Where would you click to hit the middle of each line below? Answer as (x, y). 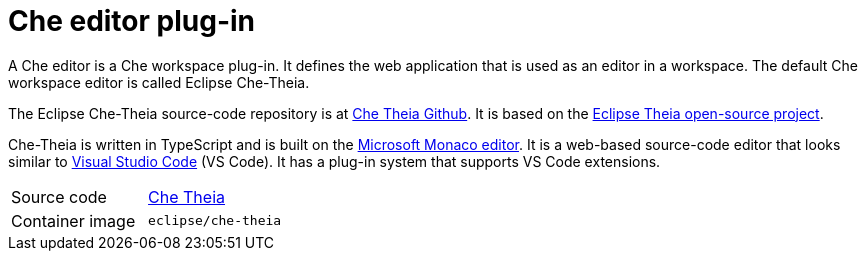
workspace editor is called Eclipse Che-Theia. (159, 82)
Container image (73, 220)
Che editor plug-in (132, 21)
